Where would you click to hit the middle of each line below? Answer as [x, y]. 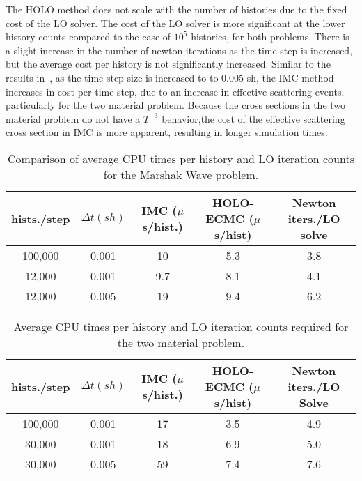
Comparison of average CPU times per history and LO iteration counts [181, 158]
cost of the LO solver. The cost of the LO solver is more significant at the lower [175, 23]
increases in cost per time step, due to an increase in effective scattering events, [175, 91]
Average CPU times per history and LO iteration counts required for [181, 326]
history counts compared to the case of [88, 37]
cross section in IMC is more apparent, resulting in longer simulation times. [167, 132]
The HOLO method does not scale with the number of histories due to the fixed [176, 9]
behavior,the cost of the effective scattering [253, 118]
